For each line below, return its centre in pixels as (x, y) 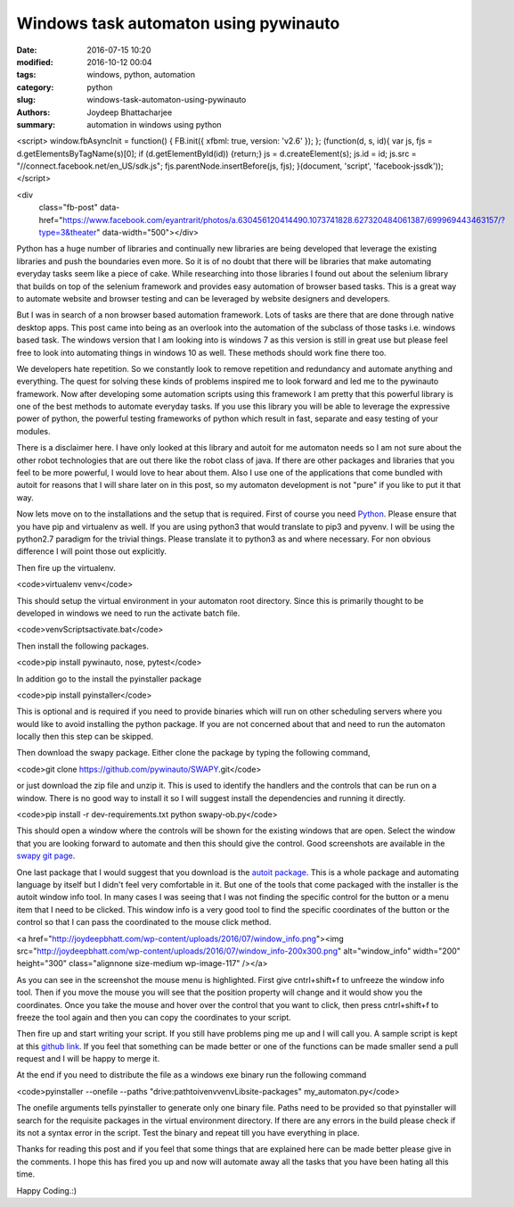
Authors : (33, 112)
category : (35, 87)
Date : (27, 50)
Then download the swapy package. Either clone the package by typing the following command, (193, 753)
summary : (36, 124)
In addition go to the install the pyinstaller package (109, 679)
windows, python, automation (141, 75)
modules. (33, 431)
